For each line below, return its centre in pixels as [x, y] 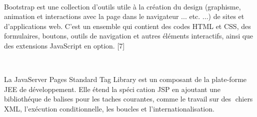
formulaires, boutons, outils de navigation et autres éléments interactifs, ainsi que [129, 36]
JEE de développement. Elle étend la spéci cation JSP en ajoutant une [112, 89]
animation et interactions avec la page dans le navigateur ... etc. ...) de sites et [124, 16]
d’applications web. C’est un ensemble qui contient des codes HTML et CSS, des [127, 26]
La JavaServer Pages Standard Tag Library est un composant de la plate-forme [125, 79]
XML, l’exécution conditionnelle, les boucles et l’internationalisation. [109, 108]
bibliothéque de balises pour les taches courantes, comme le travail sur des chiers [128, 99]
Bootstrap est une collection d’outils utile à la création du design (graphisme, [122, 6]
